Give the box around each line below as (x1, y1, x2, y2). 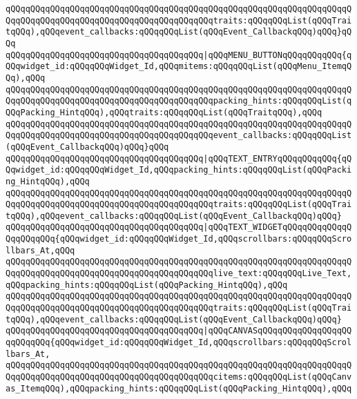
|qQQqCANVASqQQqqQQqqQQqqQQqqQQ (203, 326, 352, 336)
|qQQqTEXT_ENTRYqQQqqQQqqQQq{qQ (203, 153, 352, 164)
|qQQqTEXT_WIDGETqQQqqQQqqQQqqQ (203, 222, 352, 233)
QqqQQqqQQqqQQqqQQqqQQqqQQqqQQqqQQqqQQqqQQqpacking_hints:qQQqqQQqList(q (6, 96, 352, 106)
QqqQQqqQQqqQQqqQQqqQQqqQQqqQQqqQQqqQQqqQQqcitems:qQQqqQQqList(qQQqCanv (6, 372, 352, 382)
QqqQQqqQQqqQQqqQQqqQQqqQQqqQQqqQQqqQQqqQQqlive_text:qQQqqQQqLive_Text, (6, 269, 352, 279)
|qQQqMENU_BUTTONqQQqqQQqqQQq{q (203, 50, 352, 60)
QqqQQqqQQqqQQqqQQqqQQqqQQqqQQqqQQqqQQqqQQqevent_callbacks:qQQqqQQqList (6, 130, 352, 141)
